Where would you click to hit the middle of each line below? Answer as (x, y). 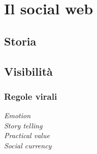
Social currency (28, 145)
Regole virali (31, 96)
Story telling (23, 125)
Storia (20, 41)
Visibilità (28, 71)
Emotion (18, 115)
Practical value (27, 135)
